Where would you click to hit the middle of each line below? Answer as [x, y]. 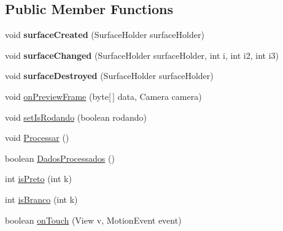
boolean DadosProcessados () [60, 158]
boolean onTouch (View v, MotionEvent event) [93, 220]
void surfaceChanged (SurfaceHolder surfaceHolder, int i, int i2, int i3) [142, 55]
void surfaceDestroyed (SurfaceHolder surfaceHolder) [109, 76]
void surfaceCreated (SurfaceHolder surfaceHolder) [105, 35]
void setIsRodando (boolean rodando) [76, 117]
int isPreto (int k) [38, 179]
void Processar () [37, 138]
